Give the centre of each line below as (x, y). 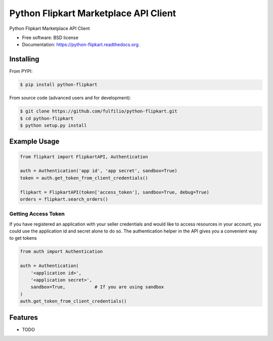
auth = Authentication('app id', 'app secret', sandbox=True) (99, 171)
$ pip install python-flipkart (59, 85)
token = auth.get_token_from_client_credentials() (84, 178)
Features (24, 317)
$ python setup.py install (53, 125)
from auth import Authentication (61, 252)
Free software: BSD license (50, 37)
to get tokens (23, 238)
